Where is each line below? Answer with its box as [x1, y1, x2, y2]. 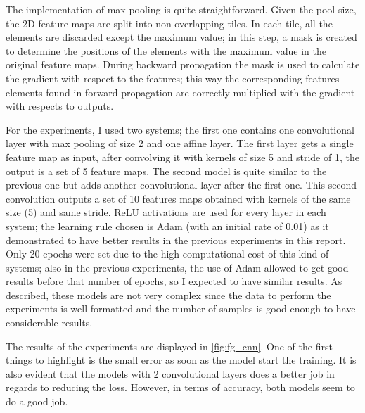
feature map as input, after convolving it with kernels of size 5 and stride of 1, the [6, 149, 359, 164]
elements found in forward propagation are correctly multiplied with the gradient [6, 84, 355, 99]
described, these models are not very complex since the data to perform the [6, 287, 331, 302]
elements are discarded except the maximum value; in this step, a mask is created [6, 30, 357, 44]
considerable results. [6, 315, 93, 330]
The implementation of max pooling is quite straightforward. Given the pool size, [6, 2, 357, 16]
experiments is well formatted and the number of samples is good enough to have [6, 301, 356, 316]
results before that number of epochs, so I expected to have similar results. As [6, 274, 342, 288]
